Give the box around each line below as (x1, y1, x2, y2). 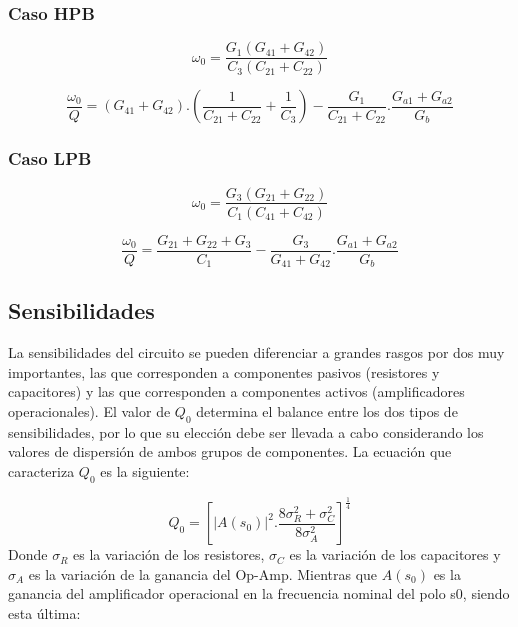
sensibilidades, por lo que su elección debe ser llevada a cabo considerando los (8, 421, 484, 442)
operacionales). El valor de (8, 401, 171, 422)
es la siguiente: (100, 461, 190, 482)
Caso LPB (8, 146, 92, 171)
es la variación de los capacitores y (289, 544, 501, 565)
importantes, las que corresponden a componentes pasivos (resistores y (8, 361, 440, 382)
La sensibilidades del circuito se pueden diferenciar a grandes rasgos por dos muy (8, 342, 505, 363)
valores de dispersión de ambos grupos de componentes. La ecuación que (8, 441, 452, 462)
